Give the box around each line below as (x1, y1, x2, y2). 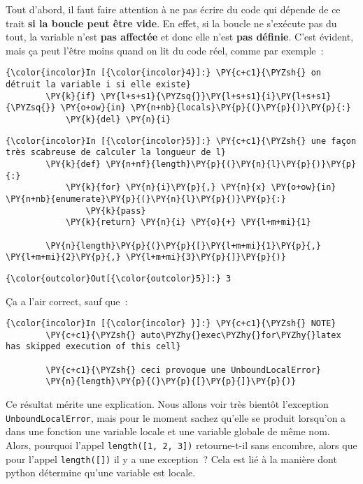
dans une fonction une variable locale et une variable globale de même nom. (6, 424, 330, 439)
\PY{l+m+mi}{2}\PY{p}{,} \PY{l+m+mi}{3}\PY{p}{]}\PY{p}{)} (6, 252, 286, 263)
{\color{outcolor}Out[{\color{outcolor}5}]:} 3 (6, 273, 232, 284)
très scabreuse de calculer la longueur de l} (6, 147, 226, 158)
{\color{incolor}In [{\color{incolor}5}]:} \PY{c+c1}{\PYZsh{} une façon (6, 135, 357, 146)
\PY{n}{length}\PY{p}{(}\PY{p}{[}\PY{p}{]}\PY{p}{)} (45, 376, 297, 387)
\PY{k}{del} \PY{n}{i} (65, 115, 171, 124)
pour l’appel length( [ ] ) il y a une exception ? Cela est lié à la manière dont (6, 451, 337, 466)
